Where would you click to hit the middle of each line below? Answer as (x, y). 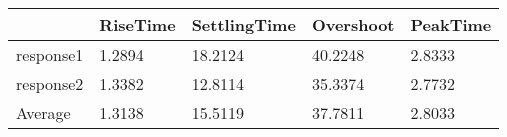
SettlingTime (243, 24)
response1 (50, 54)
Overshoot (353, 24)
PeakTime (451, 24)
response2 (50, 83)
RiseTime (137, 24)
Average (43, 112)
